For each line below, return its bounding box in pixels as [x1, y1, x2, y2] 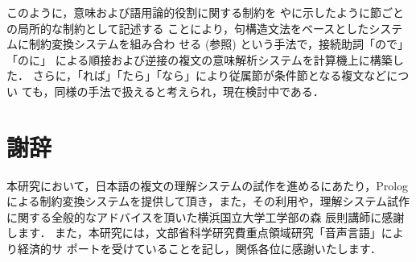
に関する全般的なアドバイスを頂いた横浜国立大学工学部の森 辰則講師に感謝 [6, 208, 405, 225]
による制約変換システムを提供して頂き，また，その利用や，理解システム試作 [6, 193, 410, 210]
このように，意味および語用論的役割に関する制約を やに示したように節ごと [6, 4, 404, 20]
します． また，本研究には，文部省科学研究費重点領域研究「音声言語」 [6, 224, 381, 241]
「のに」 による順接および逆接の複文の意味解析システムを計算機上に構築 [6, 51, 393, 68]
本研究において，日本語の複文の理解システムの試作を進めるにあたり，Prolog [6, 177, 409, 193]
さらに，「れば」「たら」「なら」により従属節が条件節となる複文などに [32, 67, 398, 84]
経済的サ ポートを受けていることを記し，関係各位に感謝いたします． [17, 240, 382, 257]
